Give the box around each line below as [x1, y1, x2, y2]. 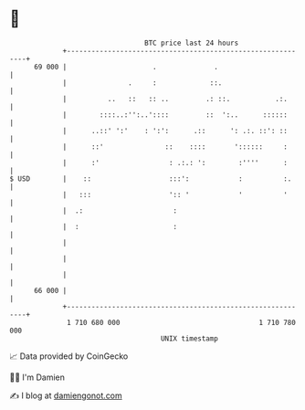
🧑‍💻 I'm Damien [9, 372, 66, 383]
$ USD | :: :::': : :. [9, 173, 292, 184]
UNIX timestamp [160, 333, 219, 343]
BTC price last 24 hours [144, 38, 239, 47]
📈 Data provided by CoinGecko [9, 351, 129, 362]
